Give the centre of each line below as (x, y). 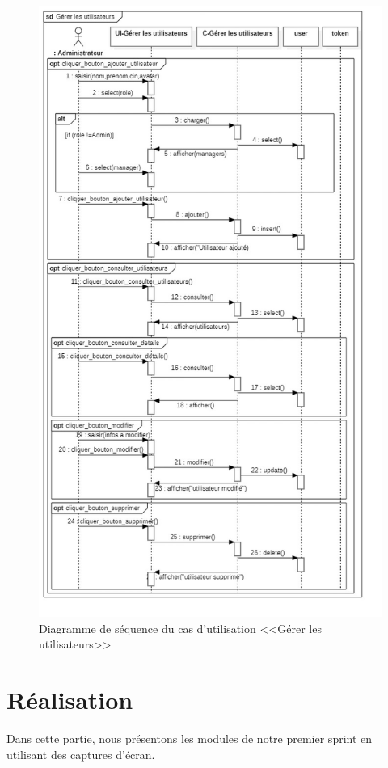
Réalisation (70, 700)
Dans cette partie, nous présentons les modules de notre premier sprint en (190, 738)
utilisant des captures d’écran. (81, 754)
